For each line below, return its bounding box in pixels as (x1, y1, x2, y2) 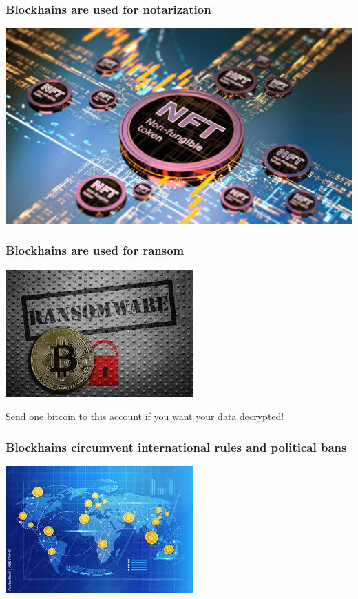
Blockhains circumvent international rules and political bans (6, 438, 347, 455)
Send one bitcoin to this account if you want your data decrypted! (6, 409, 284, 423)
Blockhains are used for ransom (6, 242, 185, 259)
